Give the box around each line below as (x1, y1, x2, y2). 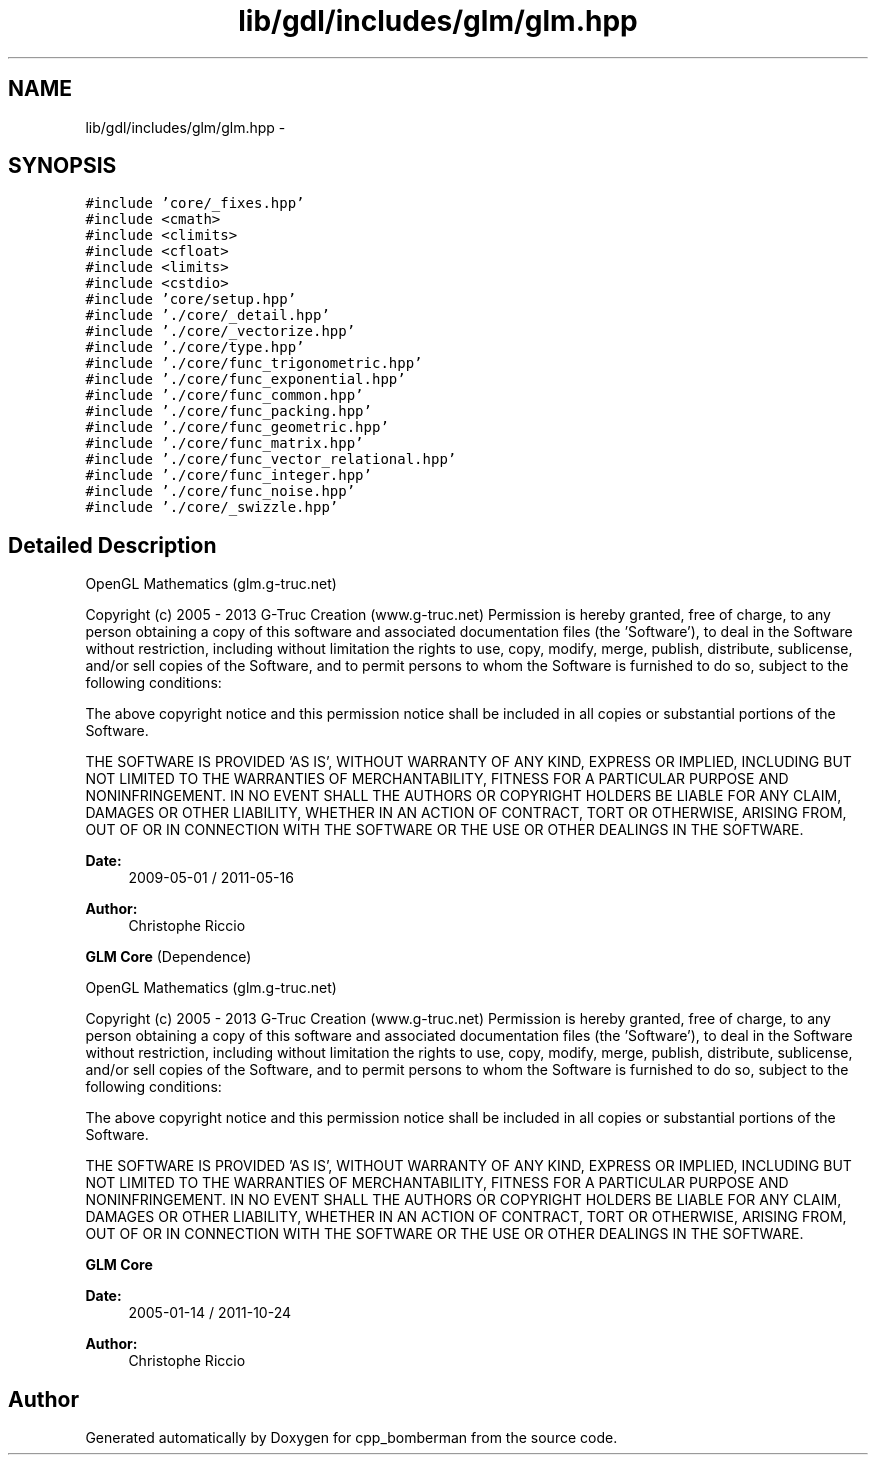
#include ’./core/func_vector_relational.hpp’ (85, 451, 457, 468)
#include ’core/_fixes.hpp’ (85, 195, 305, 212)
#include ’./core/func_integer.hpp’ (85, 467, 372, 484)
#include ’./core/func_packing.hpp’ (85, 403, 372, 420)
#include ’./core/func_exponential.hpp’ (85, 371, 406, 388)
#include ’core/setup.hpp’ (85, 291, 297, 308)
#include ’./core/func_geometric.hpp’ (85, 419, 389, 436)
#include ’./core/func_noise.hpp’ (85, 483, 356, 500)
